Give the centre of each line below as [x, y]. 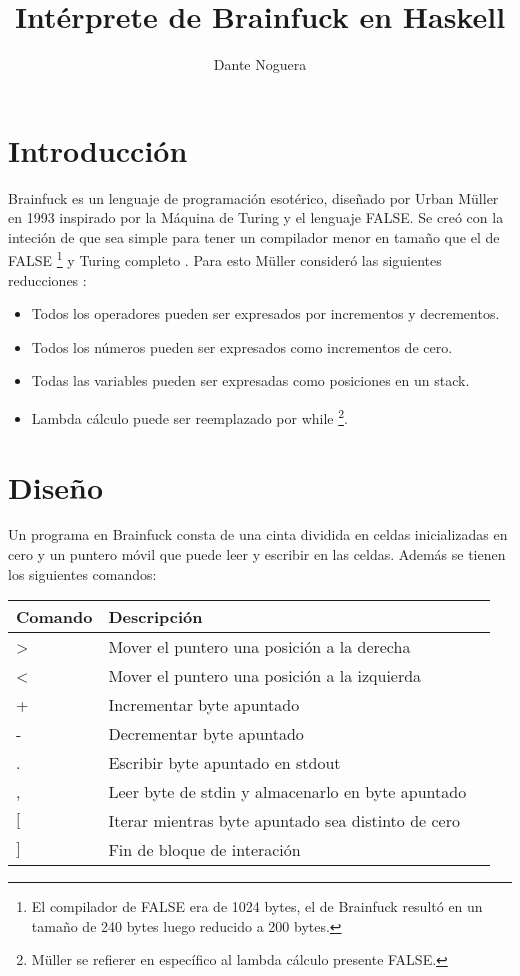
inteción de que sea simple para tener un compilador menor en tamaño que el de [254, 236]
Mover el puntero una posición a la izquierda [265, 676]
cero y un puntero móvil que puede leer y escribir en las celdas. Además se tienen [257, 554]
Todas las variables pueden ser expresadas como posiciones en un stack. [250, 380]
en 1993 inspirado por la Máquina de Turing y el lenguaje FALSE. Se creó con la [256, 217]
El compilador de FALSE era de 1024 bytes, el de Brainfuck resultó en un [257, 906]
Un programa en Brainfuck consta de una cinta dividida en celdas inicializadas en [258, 534]
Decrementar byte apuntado [206, 734]
